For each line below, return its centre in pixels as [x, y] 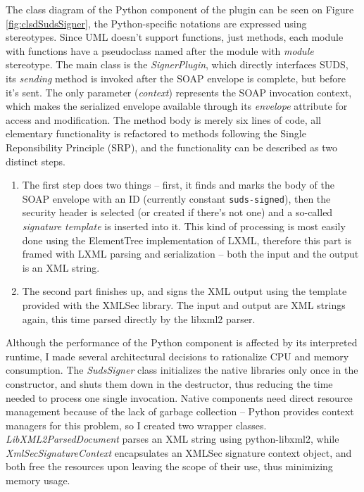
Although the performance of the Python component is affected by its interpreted [182, 342]
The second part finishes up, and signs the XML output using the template [184, 291]
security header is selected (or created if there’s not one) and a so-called [177, 212]
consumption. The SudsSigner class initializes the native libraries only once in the [182, 370]
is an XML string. [61, 267]
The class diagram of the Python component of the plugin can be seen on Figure [180, 9]
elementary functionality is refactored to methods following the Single [156, 133]
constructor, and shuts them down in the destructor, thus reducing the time [169, 383]
